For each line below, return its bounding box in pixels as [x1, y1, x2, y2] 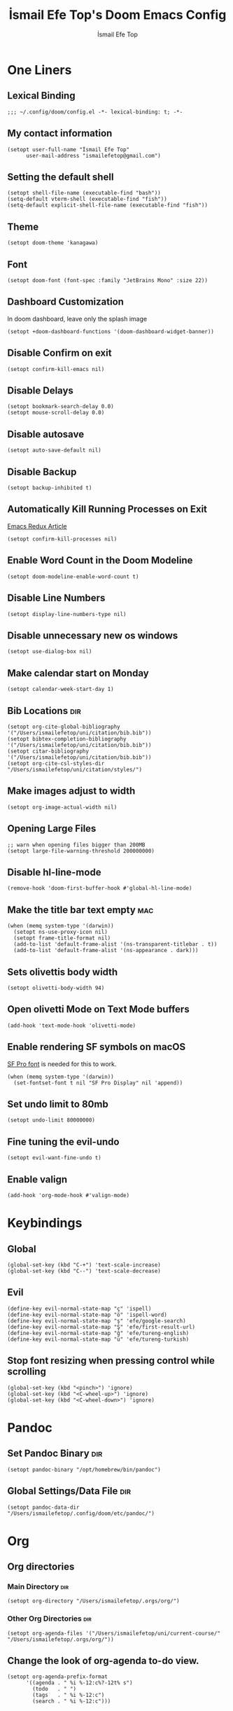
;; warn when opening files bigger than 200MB [7, 841, 146, 848]
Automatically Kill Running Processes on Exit [7, 503, 208, 515]
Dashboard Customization [7, 296, 125, 308]
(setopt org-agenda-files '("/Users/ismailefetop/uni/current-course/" [7, 1630, 220, 1637]
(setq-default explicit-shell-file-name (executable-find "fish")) [7, 202, 209, 209]
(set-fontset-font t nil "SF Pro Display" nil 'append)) [13, 1079, 183, 1087]
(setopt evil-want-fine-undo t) [7, 1154, 101, 1161]
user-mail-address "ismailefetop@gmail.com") [25, 152, 161, 159]
